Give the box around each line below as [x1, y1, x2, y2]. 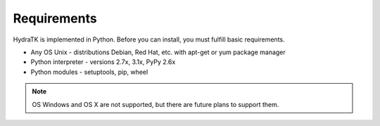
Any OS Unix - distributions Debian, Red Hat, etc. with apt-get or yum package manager [30, 48, 286, 56]
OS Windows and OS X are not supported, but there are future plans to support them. [32, 100, 279, 108]
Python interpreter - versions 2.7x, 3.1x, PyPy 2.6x [30, 58, 176, 66]
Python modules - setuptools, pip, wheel [30, 68, 148, 76]
